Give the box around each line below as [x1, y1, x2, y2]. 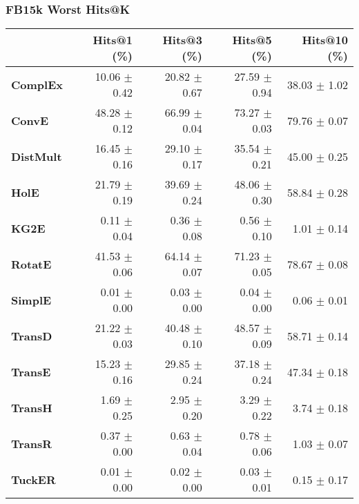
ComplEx [11, 76, 63, 93]
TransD [11, 327, 52, 344]
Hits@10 [302, 32, 348, 48]
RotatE [11, 255, 52, 272]
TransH [11, 399, 52, 416]
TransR [11, 435, 52, 452]
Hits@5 [232, 32, 272, 48]
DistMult [11, 148, 62, 164]
